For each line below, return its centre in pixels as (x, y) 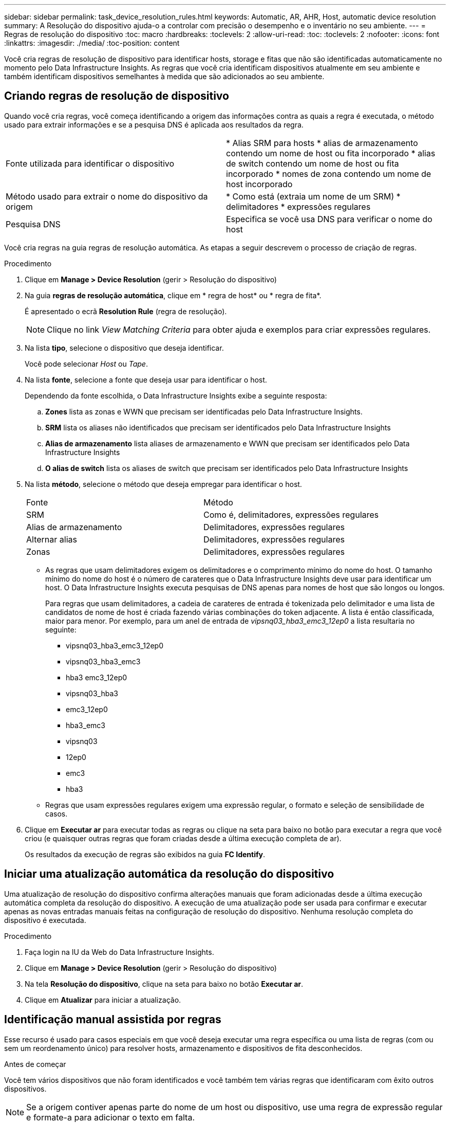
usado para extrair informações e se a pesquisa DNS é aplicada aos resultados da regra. (154, 124)
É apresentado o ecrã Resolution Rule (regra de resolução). (126, 311)
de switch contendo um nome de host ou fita (313, 163)
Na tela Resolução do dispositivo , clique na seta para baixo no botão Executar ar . (164, 984)
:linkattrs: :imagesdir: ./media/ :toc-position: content (92, 43)
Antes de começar (35, 1064)
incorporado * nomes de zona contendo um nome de (329, 174)
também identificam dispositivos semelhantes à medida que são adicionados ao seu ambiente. (164, 76)
